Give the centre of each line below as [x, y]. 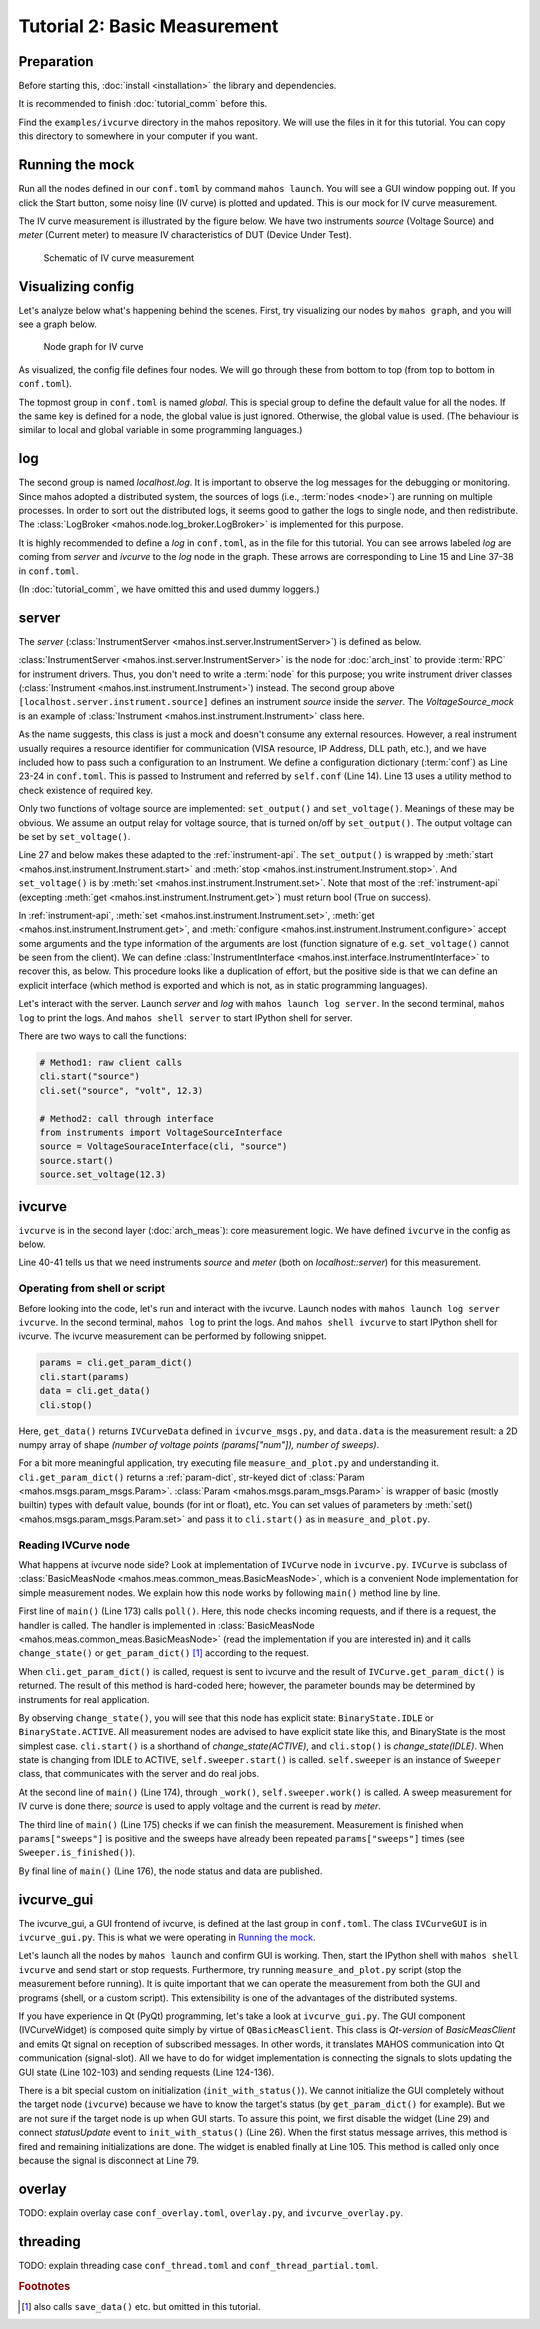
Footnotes [44, 2286]
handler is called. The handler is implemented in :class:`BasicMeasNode [166, 1625]
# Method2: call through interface [126, 1118]
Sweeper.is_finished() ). [77, 1852]
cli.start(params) [84, 1376]
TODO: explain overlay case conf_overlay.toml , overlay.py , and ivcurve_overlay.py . [211, 2212]
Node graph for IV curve [93, 347]
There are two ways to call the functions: [102, 1036]
